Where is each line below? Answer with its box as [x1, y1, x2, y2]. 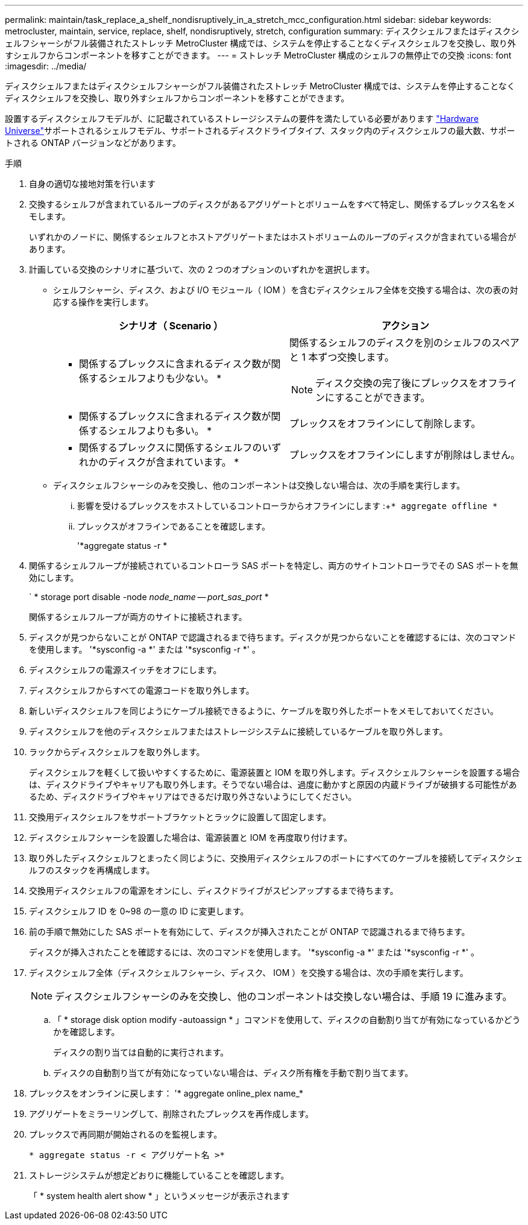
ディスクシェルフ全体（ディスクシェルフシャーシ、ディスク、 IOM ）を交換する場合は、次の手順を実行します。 [29, 967, 468, 978]
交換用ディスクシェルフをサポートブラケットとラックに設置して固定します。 [29, 812, 332, 822]
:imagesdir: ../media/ [5, 61, 87, 71]
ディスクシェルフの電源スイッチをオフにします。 [29, 665, 222, 675]
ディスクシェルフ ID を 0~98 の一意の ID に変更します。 [29, 906, 249, 916]
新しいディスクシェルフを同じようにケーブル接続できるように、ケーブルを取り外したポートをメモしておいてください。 [29, 706, 498, 716]
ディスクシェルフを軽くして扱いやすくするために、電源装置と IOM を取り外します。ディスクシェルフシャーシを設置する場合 [29, 767, 520, 777]
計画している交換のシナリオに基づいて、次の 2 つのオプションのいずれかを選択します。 [29, 264, 375, 274]
